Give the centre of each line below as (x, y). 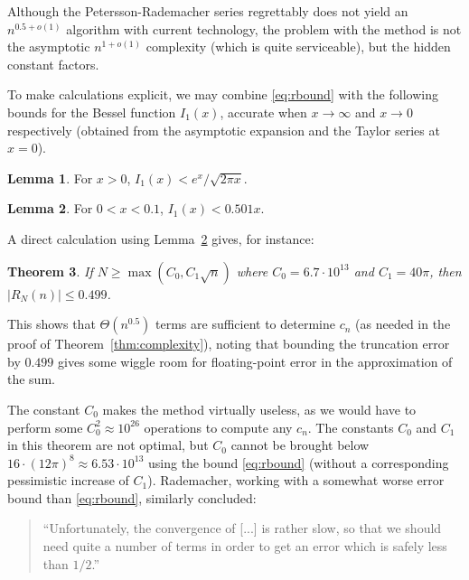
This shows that (52, 324)
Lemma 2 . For (50, 208)
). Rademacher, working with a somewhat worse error (296, 480)
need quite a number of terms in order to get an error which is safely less (245, 546)
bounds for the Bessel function (92, 112)
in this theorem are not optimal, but (108, 445)
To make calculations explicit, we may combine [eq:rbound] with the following (223, 94)
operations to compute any (218, 427)
